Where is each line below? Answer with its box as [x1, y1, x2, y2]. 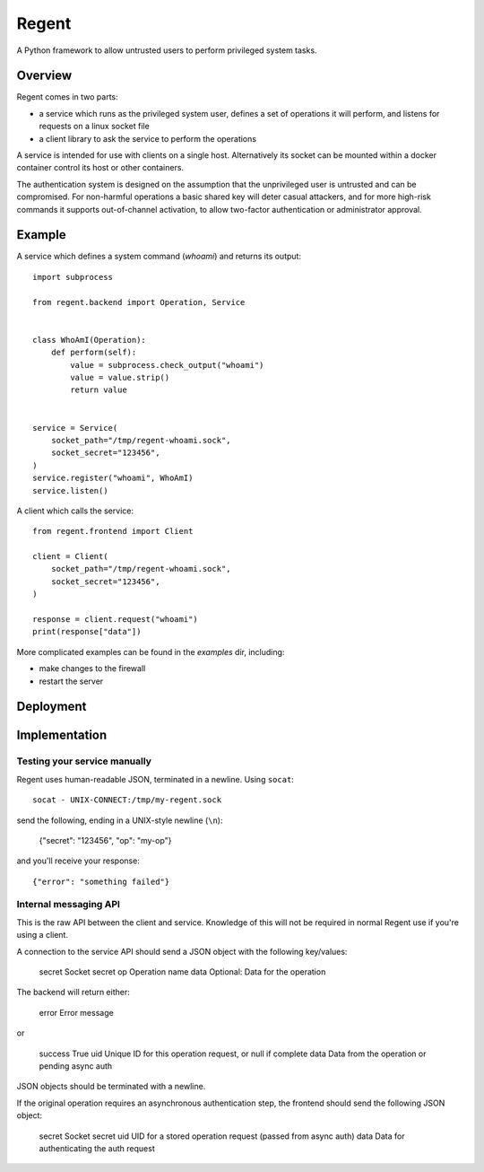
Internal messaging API [16, 898, 121, 911]
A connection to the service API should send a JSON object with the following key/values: [16, 946, 348, 957]
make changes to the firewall [39, 663, 146, 674]
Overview [16, 68, 73, 83]
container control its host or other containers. [16, 162, 184, 173]
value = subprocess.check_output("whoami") [70, 360, 264, 370]
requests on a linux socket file [39, 121, 150, 132]
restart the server [39, 676, 104, 687]
